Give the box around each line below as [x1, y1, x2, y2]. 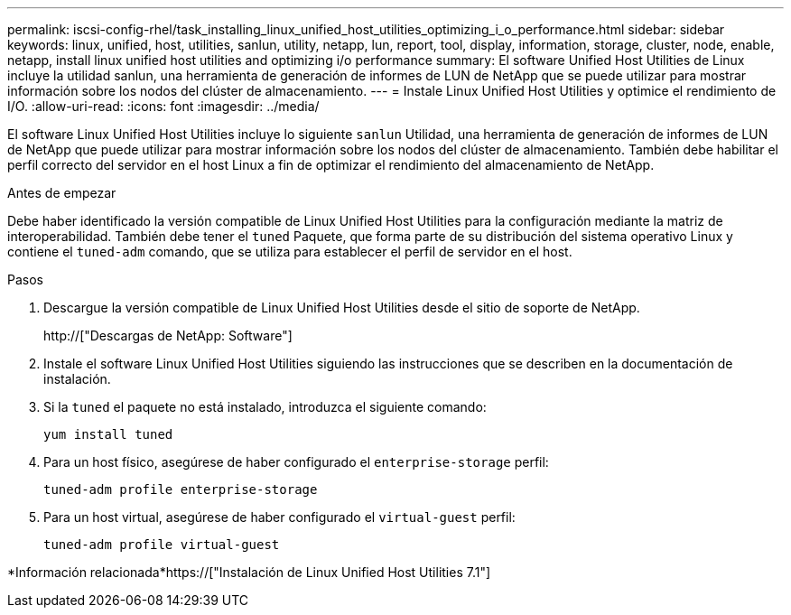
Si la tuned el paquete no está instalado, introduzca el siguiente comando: [43, 399, 487, 415]
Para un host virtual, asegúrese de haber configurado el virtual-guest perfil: [43, 509, 516, 525]
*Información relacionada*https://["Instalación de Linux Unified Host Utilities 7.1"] [7, 564, 491, 580]
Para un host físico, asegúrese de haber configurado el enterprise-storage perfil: [43, 454, 549, 470]
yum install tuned [43, 427, 173, 442]
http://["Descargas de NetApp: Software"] [43, 328, 293, 343]
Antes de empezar [7, 185, 116, 200]
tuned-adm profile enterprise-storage [43, 482, 318, 497]
